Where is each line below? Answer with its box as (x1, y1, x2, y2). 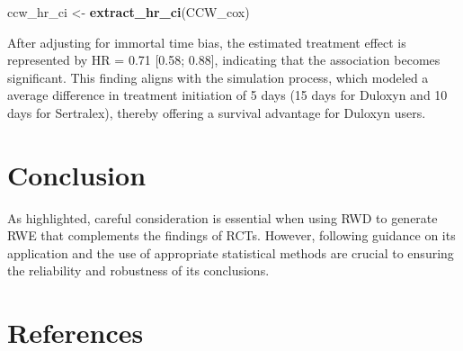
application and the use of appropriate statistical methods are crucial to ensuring (7, 243, 454, 262)
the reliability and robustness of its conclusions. (7, 261, 270, 280)
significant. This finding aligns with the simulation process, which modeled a (7, 67, 429, 86)
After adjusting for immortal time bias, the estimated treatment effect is (7, 32, 406, 51)
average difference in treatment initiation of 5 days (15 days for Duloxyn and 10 (7, 85, 448, 104)
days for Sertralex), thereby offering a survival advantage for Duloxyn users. (7, 103, 426, 121)
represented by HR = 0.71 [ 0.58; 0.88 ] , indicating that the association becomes (7, 50, 441, 69)
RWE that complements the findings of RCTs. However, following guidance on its (7, 226, 456, 245)
